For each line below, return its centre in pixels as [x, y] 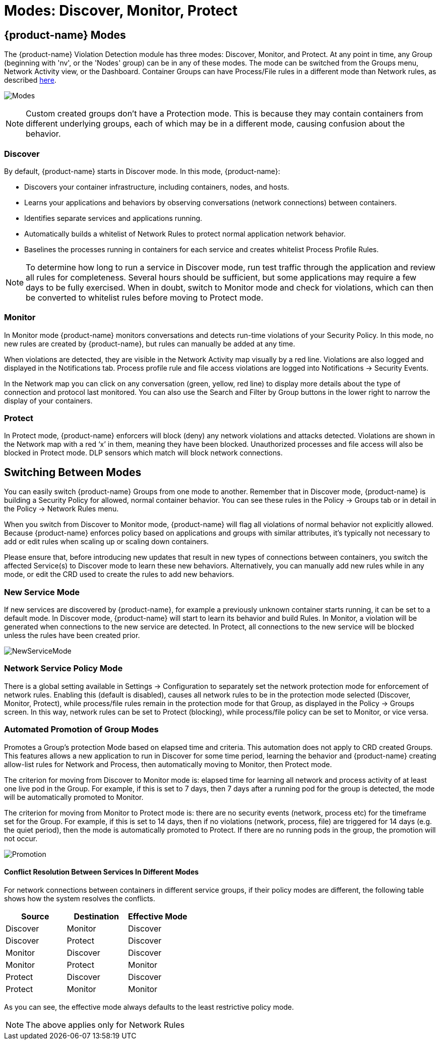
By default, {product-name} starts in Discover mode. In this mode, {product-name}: [142, 171]
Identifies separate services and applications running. [113, 218]
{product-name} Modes [65, 35]
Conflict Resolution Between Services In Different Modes [102, 872]
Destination [97, 916]
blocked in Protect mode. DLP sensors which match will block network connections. [143, 453]
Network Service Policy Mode [64, 669]
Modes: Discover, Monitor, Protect [121, 11]
